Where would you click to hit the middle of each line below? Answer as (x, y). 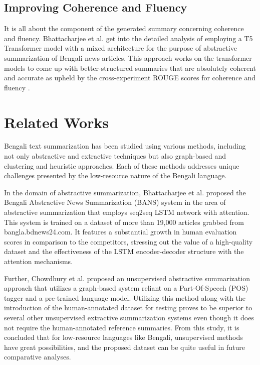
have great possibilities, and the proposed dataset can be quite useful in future (124, 347)
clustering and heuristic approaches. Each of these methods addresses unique (122, 165)
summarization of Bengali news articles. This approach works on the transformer (128, 57)
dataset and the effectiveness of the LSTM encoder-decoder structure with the (124, 251)
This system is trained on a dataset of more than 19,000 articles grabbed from (124, 222)
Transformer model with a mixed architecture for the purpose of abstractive (120, 48)
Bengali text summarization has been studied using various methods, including (125, 146)
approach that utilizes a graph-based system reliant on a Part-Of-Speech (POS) (126, 288)
